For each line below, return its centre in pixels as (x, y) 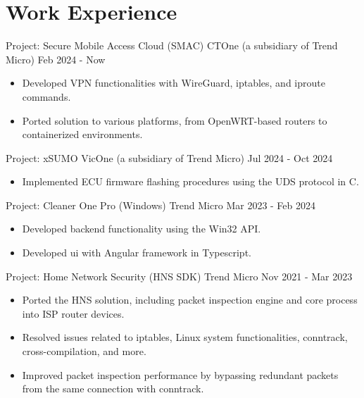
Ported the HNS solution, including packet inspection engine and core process (190, 300)
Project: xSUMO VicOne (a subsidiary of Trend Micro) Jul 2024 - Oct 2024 (169, 157)
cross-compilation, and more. (84, 351)
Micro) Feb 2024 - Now (56, 59)
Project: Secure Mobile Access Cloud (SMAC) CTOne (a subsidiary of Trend (172, 45)
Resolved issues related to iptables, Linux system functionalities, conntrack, (185, 337)
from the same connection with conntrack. (113, 388)
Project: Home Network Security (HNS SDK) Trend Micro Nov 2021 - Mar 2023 (179, 276)
